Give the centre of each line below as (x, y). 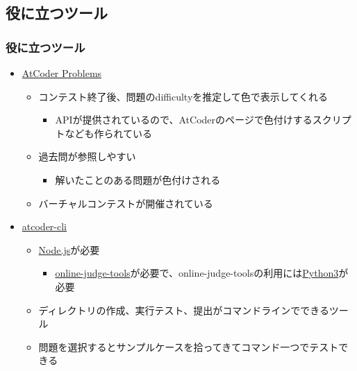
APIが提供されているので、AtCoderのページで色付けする (184, 120)
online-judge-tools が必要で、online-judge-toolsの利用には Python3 (197, 273)
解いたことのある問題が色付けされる (138, 179)
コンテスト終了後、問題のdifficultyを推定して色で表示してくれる (183, 96)
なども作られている (108, 133)
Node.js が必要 (69, 249)
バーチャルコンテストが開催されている (126, 203)
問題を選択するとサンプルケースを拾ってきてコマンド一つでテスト (189, 346)
